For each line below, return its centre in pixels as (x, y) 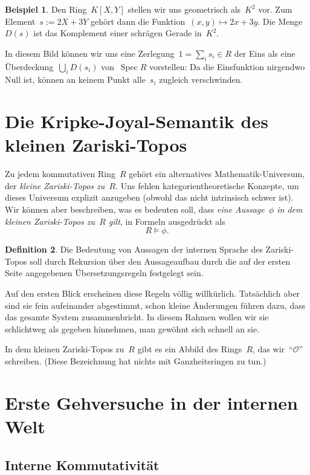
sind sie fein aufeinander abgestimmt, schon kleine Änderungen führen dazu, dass (155, 305)
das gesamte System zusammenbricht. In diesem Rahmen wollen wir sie (137, 317)
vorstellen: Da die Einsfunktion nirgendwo (227, 66)
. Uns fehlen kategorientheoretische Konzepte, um (207, 185)
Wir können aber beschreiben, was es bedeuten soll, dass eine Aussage (135, 209)
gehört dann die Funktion (138, 21)
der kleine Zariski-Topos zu (55, 185)
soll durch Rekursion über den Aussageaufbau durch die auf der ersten (160, 261)
